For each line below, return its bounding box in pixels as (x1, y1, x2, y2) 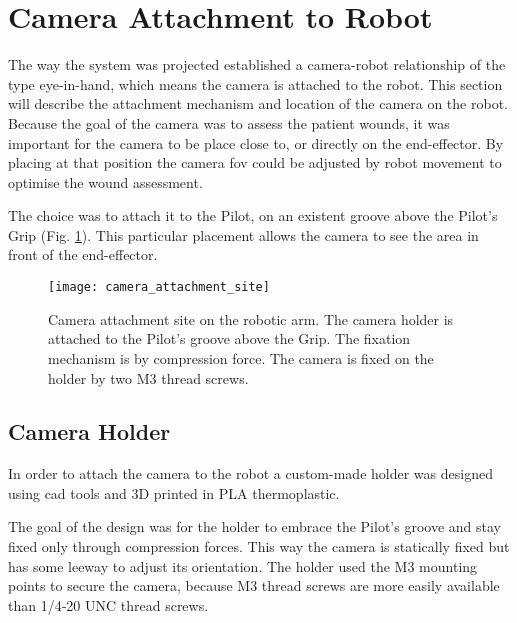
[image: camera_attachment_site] (48, 280, 270, 295)
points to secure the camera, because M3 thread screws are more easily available (8, 575, 500, 596)
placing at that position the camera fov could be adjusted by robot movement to (8, 152, 502, 173)
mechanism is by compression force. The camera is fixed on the (48, 347, 434, 368)
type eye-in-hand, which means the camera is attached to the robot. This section (8, 73, 503, 94)
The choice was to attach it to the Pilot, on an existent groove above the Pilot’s (8, 205, 498, 226)
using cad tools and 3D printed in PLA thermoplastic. (8, 482, 340, 503)
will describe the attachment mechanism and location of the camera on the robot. (8, 93, 508, 114)
